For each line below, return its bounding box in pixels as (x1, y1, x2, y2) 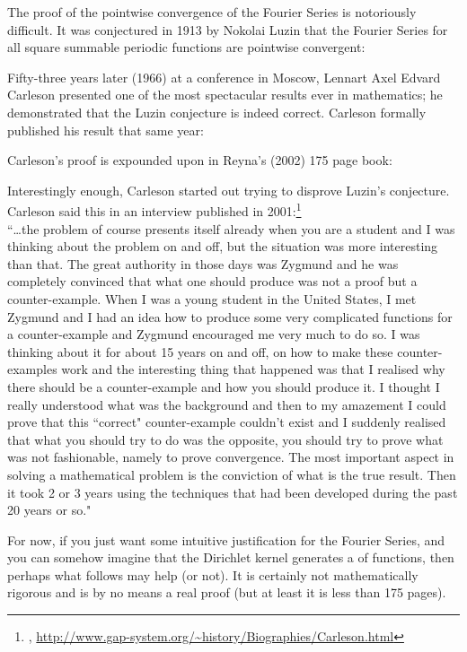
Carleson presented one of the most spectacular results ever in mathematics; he (7, 85, 443, 104)
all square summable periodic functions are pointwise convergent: (7, 38, 366, 57)
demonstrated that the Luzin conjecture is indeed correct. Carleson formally (7, 102, 427, 121)
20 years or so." (7, 500, 92, 519)
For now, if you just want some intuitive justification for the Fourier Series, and (7, 530, 445, 549)
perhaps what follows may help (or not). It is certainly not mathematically (7, 565, 419, 584)
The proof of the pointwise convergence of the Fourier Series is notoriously (7, 3, 417, 21)
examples (7, 360, 57, 378)
